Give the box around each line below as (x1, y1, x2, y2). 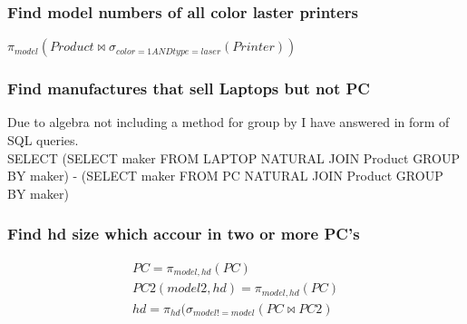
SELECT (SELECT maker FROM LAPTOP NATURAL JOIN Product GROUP (7, 148, 460, 167)
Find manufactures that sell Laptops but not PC (7, 77, 370, 100)
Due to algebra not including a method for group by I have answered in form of (7, 113, 450, 132)
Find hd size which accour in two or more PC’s (7, 222, 360, 245)
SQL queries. (7, 131, 79, 150)
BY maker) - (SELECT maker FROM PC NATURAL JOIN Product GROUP (7, 166, 443, 185)
